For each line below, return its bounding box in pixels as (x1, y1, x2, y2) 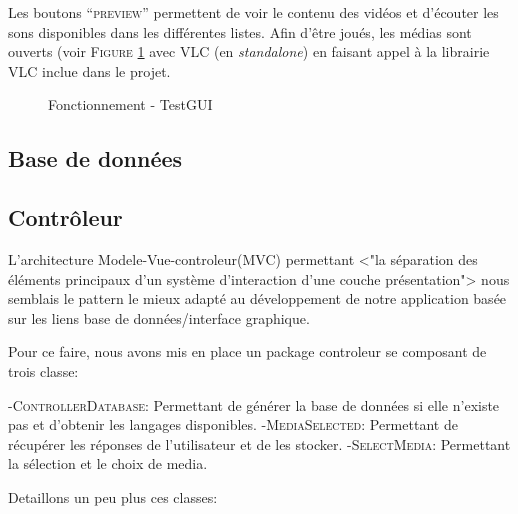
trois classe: (8, 360, 79, 381)
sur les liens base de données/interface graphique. (8, 307, 310, 328)
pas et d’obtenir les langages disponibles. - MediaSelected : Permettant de (8, 414, 458, 435)
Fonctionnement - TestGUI (48, 94, 213, 115)
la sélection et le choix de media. (8, 453, 208, 474)
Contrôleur (8, 202, 123, 233)
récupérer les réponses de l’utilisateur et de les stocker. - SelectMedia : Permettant (8, 433, 511, 454)
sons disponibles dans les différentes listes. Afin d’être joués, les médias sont (8, 21, 472, 42)
